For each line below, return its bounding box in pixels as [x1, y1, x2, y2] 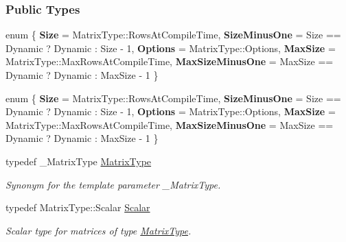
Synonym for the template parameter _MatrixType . [5, 177, 221, 191]
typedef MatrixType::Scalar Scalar [5, 200, 150, 215]
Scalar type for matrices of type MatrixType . [5, 223, 192, 237]
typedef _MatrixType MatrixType [5, 154, 152, 168]
